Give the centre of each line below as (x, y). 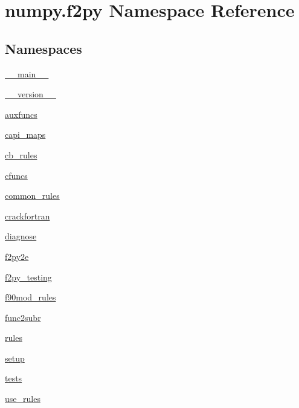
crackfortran (27, 215)
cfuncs (16, 175)
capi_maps (25, 134)
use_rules (23, 399)
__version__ (31, 94)
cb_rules (21, 154)
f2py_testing (28, 277)
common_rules (32, 196)
